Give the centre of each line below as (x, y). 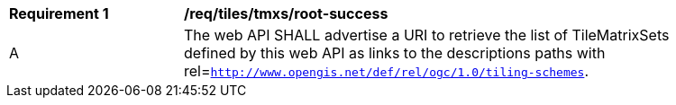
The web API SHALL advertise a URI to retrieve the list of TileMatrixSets (427, 35)
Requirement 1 (59, 13)
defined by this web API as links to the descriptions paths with (395, 53)
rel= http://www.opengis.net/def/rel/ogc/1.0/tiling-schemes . (386, 71)
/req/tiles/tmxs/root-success (286, 13)
